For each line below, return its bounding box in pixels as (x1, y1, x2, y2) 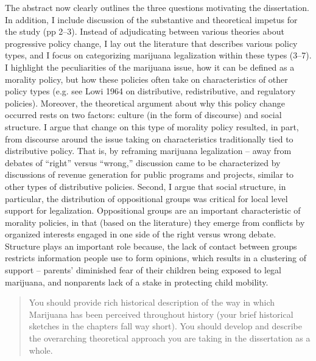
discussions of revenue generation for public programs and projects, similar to (5, 168, 294, 181)
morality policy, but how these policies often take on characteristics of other (5, 72, 288, 85)
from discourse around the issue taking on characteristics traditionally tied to (5, 132, 293, 145)
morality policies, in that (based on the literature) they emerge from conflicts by (5, 216, 305, 228)
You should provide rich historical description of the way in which (29, 296, 275, 309)
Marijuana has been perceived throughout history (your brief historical (29, 307, 293, 320)
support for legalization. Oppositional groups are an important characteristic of (5, 204, 301, 217)
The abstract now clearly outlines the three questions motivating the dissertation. (5, 1, 309, 13)
